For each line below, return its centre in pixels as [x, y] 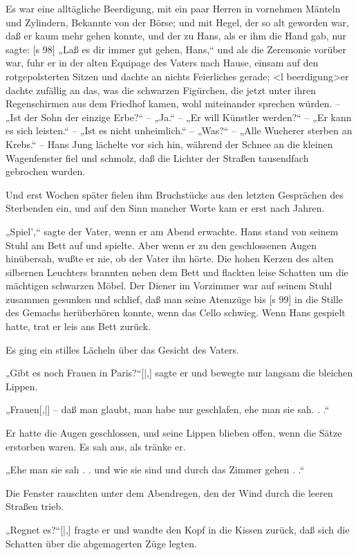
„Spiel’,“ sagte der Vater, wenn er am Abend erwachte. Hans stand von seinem [172, 231]
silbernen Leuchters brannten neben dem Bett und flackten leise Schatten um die [177, 272]
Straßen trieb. [35, 506]
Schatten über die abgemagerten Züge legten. [101, 543]
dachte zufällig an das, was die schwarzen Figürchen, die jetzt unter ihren [161, 90]
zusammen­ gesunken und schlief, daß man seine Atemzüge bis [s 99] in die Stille [175, 299]
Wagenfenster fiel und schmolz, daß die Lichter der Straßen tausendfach [157, 157]
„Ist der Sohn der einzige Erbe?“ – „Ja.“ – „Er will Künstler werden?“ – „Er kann [179, 117]
